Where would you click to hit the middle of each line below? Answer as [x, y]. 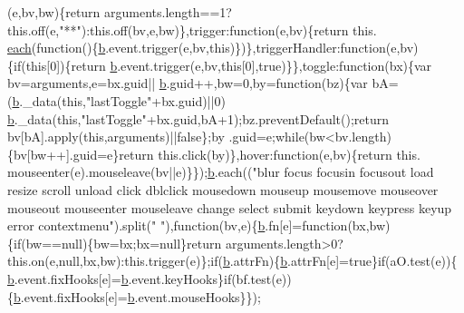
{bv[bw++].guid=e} [63, 154]
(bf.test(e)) [261, 278]
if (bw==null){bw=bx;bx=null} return [118, 243]
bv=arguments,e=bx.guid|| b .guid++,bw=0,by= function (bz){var [188, 83]
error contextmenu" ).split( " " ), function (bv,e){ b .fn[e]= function [178, 225]
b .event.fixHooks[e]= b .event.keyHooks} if [120, 278]
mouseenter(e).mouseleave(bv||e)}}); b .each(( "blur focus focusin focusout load [221, 172]
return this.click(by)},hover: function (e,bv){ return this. [270, 154]
